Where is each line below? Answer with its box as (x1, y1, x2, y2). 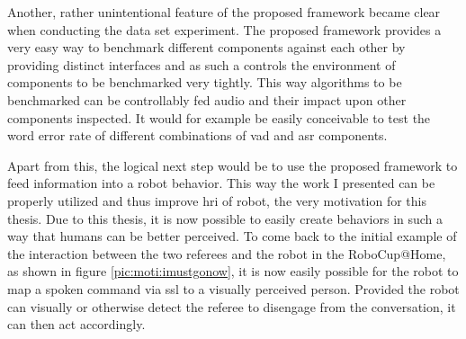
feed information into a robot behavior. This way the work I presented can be (7, 174, 435, 192)
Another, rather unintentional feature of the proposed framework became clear (7, 3, 441, 21)
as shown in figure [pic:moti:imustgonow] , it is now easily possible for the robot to (7, 262, 459, 281)
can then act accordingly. (7, 315, 146, 334)
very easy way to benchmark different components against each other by (7, 38, 406, 57)
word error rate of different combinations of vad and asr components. (7, 126, 388, 145)
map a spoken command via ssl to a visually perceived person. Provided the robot (7, 279, 460, 298)
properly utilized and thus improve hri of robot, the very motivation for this (7, 191, 427, 210)
